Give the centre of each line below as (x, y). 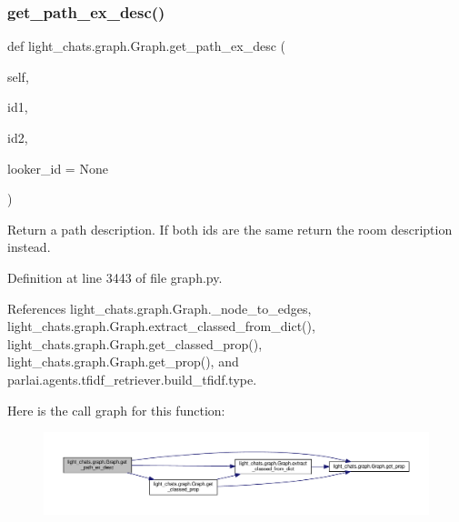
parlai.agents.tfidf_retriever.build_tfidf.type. (132, 379)
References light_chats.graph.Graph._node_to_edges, (160, 308)
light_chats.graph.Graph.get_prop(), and (123, 361)
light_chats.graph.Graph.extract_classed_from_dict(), (161, 326)
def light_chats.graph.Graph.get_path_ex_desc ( (147, 46)
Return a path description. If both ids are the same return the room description (230, 229)
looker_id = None (58, 168)
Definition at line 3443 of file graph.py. (115, 277)
